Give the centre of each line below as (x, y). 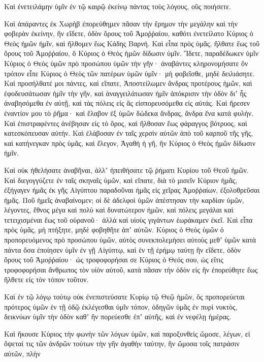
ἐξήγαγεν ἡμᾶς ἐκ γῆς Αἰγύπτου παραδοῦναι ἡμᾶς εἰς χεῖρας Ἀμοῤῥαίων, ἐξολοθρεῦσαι (132, 190)
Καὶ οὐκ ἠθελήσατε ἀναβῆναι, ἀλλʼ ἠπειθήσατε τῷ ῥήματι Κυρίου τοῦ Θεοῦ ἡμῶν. (126, 170)
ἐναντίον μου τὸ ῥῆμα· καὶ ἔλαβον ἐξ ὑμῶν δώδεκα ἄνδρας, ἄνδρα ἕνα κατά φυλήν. (129, 113)
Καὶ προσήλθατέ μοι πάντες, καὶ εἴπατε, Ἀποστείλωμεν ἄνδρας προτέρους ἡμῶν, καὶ (128, 83)
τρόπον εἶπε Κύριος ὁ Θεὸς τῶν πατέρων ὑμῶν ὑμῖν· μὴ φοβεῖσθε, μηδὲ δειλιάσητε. (129, 73)
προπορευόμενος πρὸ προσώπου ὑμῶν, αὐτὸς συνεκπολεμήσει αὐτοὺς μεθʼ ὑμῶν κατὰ (130, 240)
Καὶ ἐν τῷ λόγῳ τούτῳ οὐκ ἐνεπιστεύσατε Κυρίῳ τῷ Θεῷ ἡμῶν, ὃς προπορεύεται (124, 297)
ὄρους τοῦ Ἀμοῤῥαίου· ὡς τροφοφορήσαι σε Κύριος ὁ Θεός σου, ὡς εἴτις (114, 260)
